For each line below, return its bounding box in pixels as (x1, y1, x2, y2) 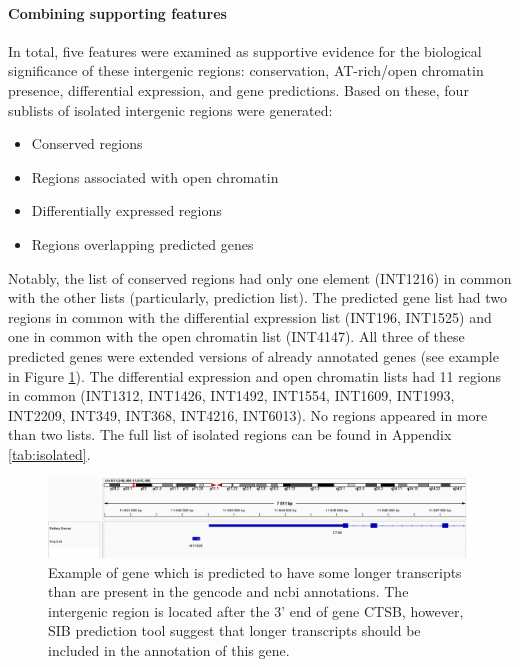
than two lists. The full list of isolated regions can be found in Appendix (8, 424, 452, 445)
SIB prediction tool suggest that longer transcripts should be (48, 620, 421, 641)
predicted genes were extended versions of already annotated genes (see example (8, 345, 499, 366)
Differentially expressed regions (31, 200, 222, 221)
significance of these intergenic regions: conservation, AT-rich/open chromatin (8, 60, 484, 81)
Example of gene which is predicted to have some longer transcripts (48, 561, 462, 582)
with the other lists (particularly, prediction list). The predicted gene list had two (8, 287, 508, 308)
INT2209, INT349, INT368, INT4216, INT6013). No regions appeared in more (8, 404, 488, 425)
